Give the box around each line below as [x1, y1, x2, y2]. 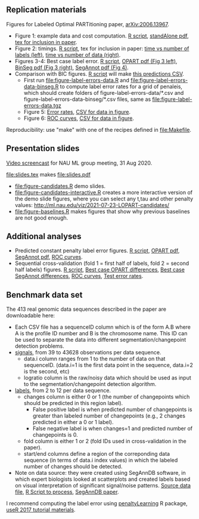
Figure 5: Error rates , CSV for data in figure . [23, 108, 131, 115]
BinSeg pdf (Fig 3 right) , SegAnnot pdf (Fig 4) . [14, 64, 129, 71]
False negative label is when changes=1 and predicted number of [32, 425, 193, 432]
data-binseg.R [23, 83, 59, 90]
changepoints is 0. [32, 431, 79, 438]
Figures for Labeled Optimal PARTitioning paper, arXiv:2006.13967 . [6, 20, 170, 27]
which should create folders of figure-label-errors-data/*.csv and [23, 89, 184, 96]
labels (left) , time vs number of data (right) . [14, 51, 121, 58]
